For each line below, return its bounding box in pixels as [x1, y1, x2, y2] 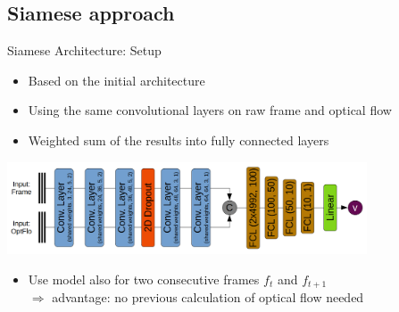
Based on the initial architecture [28, 70, 205, 89]
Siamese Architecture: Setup [7, 41, 162, 60]
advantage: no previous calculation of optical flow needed [52, 288, 364, 307]
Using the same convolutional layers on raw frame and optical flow [28, 101, 392, 119]
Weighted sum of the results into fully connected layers [28, 130, 329, 149]
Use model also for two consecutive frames [28, 269, 260, 288]
